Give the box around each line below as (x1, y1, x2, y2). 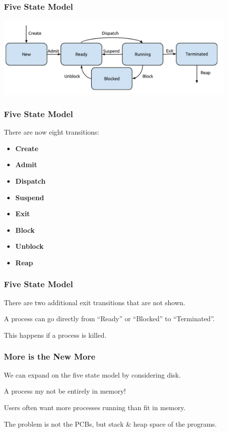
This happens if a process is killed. (4, 329, 107, 340)
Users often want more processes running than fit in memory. (4, 402, 186, 412)
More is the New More (4, 350, 96, 363)
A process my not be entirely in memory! (4, 386, 126, 396)
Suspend (15, 192, 44, 202)
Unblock (15, 241, 44, 251)
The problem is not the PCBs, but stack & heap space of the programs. (4, 418, 217, 429)
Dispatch (15, 175, 46, 186)
